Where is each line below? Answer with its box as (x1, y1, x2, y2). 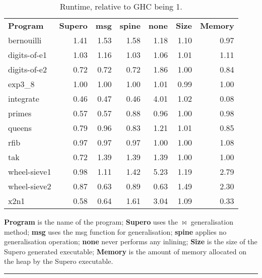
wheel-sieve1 (8, 166, 51, 177)
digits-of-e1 (8, 49, 47, 60)
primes (8, 107, 32, 119)
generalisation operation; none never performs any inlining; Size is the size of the (4, 236, 257, 247)
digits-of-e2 (8, 63, 47, 75)
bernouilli (8, 34, 42, 46)
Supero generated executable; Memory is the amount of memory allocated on (4, 246, 247, 256)
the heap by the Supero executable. (4, 256, 113, 266)
